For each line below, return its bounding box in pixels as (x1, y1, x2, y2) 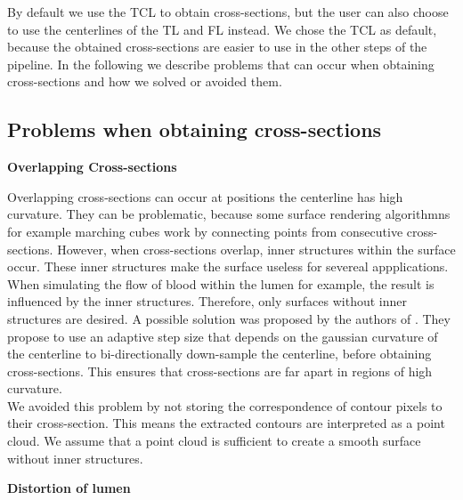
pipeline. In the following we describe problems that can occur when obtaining (7, 54, 435, 73)
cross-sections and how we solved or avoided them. (7, 72, 282, 91)
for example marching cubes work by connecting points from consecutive (7, 222, 403, 240)
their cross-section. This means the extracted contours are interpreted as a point (7, 414, 445, 432)
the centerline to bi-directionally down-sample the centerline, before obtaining (7, 344, 432, 363)
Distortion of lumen (7, 479, 131, 497)
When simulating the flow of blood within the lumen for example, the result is (7, 274, 435, 293)
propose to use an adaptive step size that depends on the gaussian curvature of (7, 327, 438, 345)
